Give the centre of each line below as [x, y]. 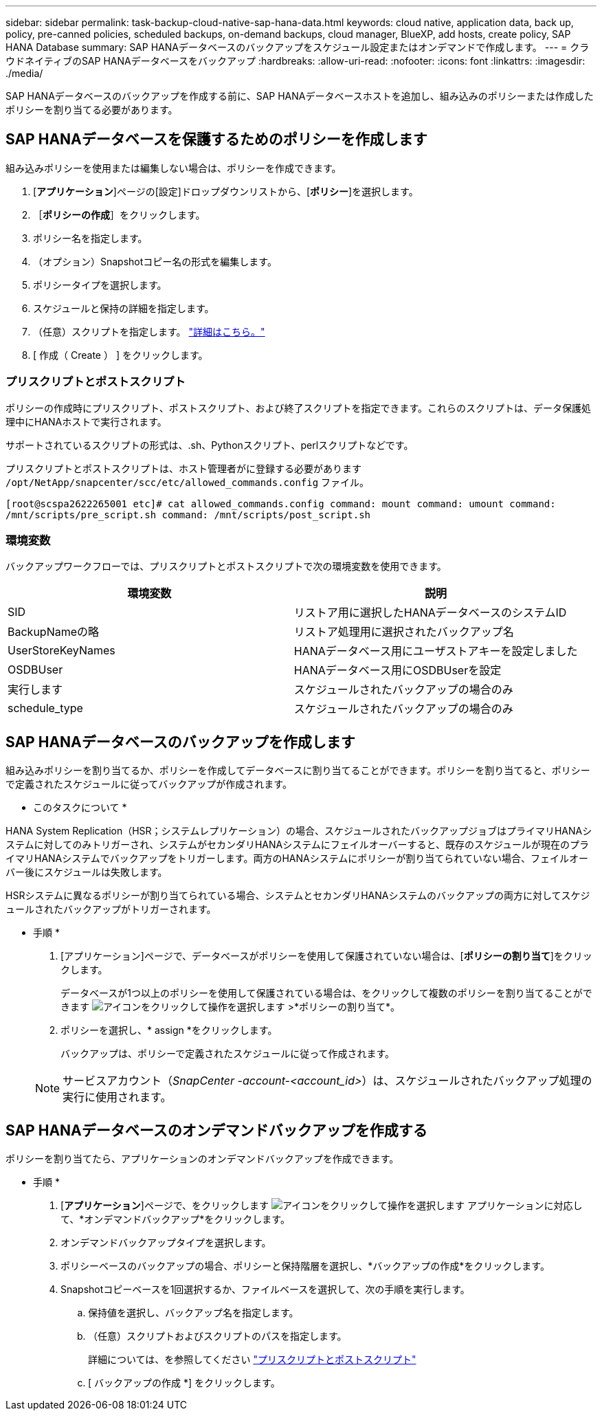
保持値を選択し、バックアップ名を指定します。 [193, 1313]
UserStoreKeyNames [62, 651]
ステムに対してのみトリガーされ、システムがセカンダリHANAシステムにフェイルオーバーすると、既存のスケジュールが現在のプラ [298, 845]
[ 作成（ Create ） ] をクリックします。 [121, 355]
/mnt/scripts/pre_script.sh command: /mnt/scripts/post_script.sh [188, 515]
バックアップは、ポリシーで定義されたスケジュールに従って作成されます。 [228, 1054]
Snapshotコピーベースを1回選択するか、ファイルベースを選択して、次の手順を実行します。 [265, 1290]
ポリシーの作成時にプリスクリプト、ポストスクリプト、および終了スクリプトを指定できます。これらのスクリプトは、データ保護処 [299, 408]
